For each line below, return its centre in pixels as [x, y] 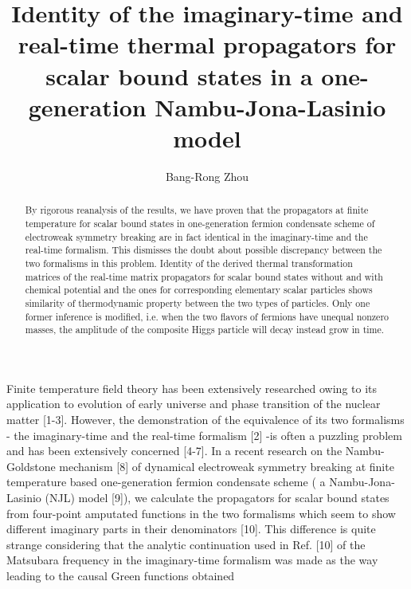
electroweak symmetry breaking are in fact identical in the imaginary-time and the [196, 236]
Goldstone [31, 466]
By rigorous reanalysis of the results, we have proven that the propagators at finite [197, 210]
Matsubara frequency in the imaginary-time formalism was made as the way [192, 560]
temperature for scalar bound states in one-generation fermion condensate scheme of [200, 223]
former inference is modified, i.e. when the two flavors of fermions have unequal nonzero [207, 316]
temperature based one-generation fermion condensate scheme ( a [166, 482]
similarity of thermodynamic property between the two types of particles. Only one [198, 302]
